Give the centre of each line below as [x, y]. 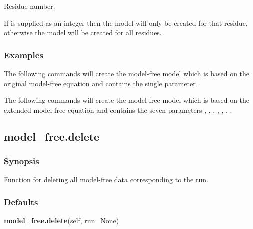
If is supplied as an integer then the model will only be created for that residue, [126, 23]
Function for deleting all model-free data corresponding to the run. [106, 179]
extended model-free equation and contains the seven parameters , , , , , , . [118, 109]
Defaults [21, 201]
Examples [24, 55]
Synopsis [22, 161]
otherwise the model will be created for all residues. [83, 33]
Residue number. [30, 6]
